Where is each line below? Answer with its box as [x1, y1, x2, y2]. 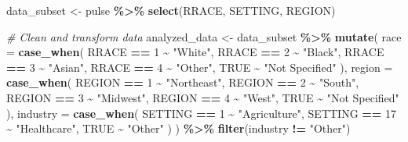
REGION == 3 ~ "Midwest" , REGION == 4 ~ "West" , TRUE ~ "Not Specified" [6, 89, 399, 105]
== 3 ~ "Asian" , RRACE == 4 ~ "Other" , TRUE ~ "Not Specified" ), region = [6, 59, 393, 75]
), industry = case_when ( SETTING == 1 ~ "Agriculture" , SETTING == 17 [6, 105, 397, 121]
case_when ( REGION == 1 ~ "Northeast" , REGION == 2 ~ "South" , [6, 74, 359, 91]
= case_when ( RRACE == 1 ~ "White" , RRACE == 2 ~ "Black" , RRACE [6, 44, 384, 60]
